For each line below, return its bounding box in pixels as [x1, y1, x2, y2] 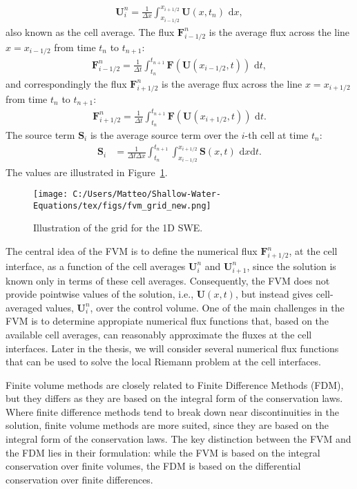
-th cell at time [244, 127, 309, 142]
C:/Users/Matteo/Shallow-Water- [73, 189, 222, 200]
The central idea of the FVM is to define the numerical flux [6, 244, 258, 258]
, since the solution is [247, 258, 336, 273]
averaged [6, 300, 43, 314]
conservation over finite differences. [6, 472, 153, 486]
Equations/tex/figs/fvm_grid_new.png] [33, 200, 211, 211]
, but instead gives [235, 287, 313, 301]
